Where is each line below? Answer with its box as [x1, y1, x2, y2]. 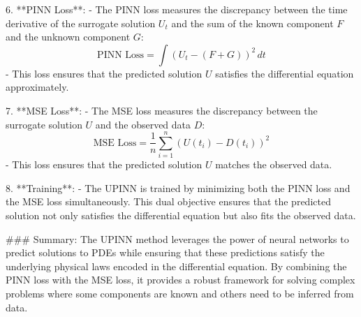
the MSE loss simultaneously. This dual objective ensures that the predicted [6, 194, 331, 209]
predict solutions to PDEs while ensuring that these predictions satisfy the [6, 245, 325, 260]
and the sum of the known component [171, 15, 334, 30]
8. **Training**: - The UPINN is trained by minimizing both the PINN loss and [6, 180, 351, 195]
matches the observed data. [215, 157, 332, 172]
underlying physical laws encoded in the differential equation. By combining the [6, 258, 347, 273]
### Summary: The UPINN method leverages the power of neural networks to [6, 231, 349, 246]
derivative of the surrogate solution [6, 15, 156, 30]
